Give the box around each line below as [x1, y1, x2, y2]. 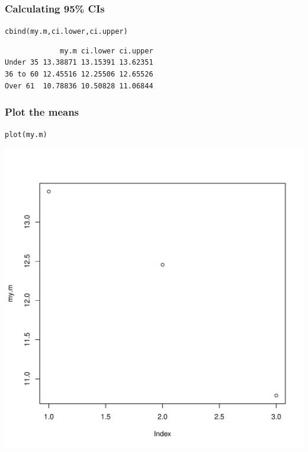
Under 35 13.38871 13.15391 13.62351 [5, 58, 153, 67]
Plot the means [5, 104, 79, 119]
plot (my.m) [5, 130, 47, 139]
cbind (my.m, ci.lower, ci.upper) [5, 27, 128, 36]
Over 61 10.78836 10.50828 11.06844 [5, 81, 153, 90]
